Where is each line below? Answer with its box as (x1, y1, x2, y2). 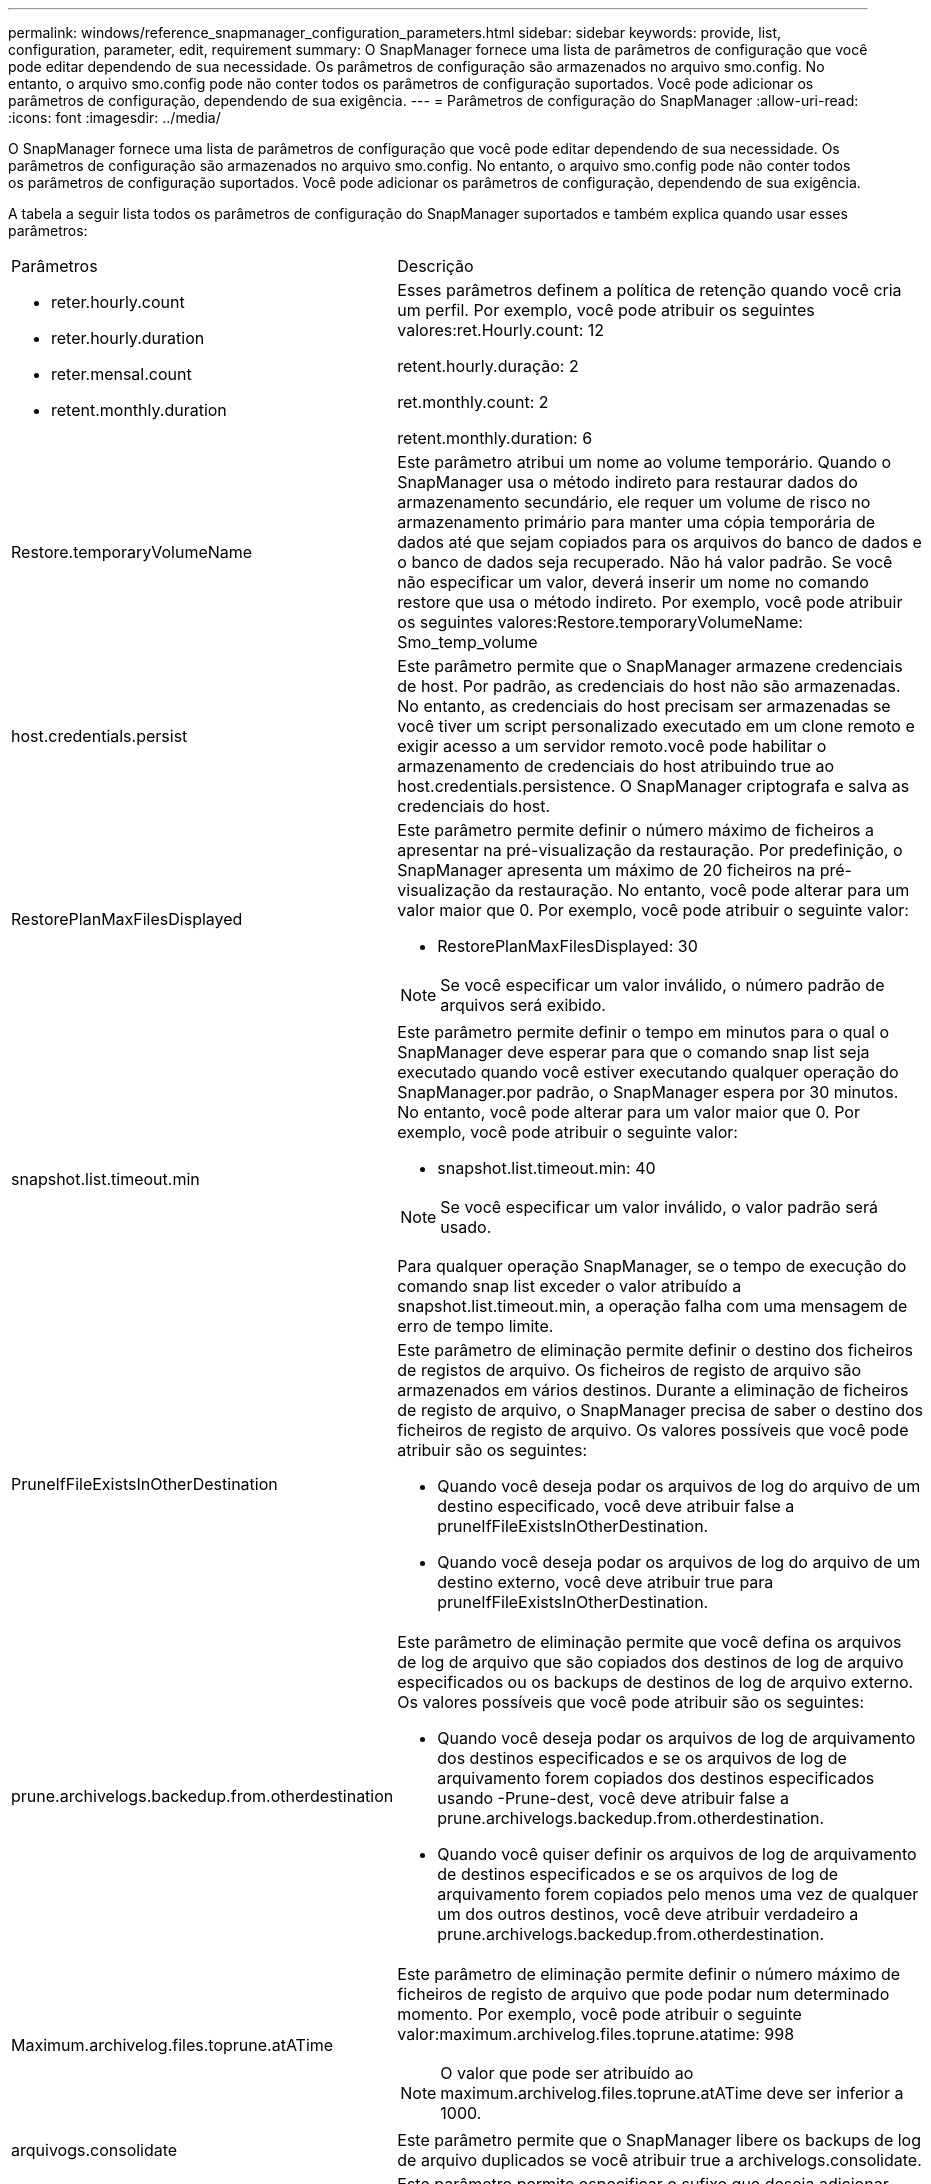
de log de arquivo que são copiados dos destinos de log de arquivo (397, 1652, 904, 1672)
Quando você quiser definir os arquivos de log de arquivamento (437, 1844, 917, 1864)
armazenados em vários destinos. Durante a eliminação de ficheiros (397, 1380, 909, 1400)
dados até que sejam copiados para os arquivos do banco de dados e (397, 532, 922, 552)
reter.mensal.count (51, 364, 192, 384)
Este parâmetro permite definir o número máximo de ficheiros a (397, 820, 875, 840)
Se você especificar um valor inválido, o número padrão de (440, 975, 885, 995)
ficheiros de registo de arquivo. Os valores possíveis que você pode (397, 1420, 909, 1440)
